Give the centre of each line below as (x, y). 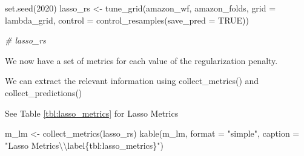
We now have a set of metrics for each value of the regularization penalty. (141, 60)
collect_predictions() (44, 92)
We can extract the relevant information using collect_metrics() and (132, 81)
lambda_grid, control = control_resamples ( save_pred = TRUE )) (127, 20)
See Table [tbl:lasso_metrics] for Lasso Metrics (92, 113)
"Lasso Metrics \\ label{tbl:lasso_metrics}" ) (84, 145)
